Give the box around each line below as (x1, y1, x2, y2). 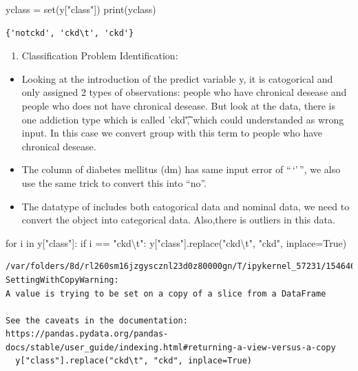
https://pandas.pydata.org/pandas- (6, 329, 169, 339)
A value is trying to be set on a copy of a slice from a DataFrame (6, 288, 326, 299)
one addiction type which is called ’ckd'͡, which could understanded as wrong (21, 112, 344, 126)
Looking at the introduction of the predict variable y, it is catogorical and (21, 71, 333, 86)
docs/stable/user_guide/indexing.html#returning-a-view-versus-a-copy (6, 342, 336, 352)
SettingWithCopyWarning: (6, 274, 119, 285)
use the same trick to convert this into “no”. (21, 175, 207, 190)
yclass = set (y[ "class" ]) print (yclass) (6, 2, 156, 16)
